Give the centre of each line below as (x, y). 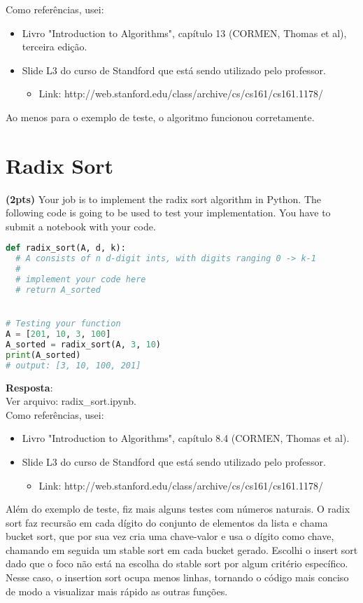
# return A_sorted (58, 290)
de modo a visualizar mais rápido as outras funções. (117, 591)
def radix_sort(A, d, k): (66, 248)
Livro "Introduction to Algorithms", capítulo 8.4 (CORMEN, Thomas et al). (186, 438)
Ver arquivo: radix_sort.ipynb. (71, 401)
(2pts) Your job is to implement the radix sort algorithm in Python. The (164, 199)
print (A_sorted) (43, 355)
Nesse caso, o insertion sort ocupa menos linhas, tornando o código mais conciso (177, 577)
